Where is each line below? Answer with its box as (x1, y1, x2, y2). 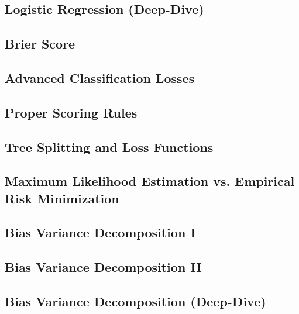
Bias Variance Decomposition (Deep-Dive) (5, 292, 266, 310)
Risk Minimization (5, 189, 119, 207)
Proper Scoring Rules (5, 103, 138, 121)
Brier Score (5, 34, 75, 53)
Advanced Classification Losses (5, 68, 195, 87)
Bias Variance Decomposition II (5, 258, 202, 276)
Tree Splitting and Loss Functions (5, 137, 214, 156)
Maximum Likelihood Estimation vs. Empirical (5, 172, 295, 190)
